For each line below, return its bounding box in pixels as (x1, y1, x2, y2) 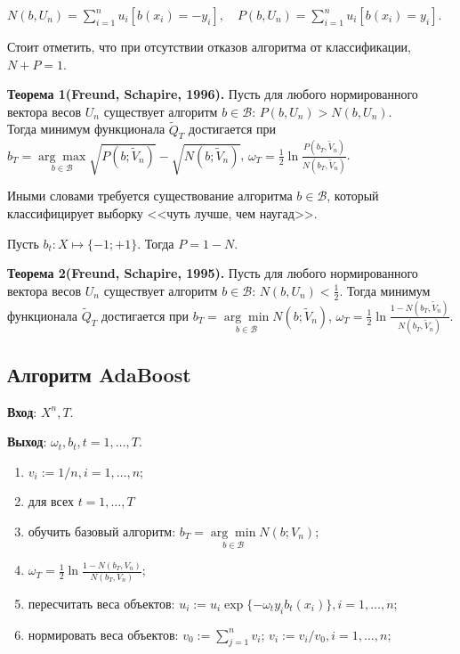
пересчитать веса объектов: (28, 593, 175, 612)
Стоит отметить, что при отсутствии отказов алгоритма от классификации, (7, 37, 412, 55)
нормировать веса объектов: (28, 625, 179, 643)
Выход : (7, 432, 47, 451)
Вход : (7, 402, 37, 421)
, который (327, 186, 379, 205)
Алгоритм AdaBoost (7, 360, 191, 388)
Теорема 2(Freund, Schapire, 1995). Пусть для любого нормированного (7, 264, 418, 282)
